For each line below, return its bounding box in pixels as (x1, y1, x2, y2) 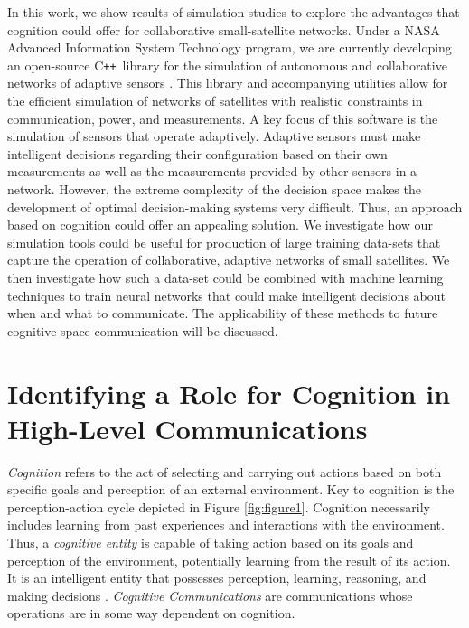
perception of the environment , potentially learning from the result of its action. (7, 550, 451, 569)
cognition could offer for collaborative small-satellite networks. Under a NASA (7, 20, 440, 39)
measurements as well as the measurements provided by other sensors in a (7, 162, 417, 181)
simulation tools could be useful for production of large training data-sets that (7, 232, 441, 251)
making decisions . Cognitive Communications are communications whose (7, 586, 413, 605)
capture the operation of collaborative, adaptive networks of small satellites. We (7, 250, 450, 269)
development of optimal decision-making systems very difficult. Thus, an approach (7, 197, 463, 216)
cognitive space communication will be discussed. (7, 321, 278, 340)
